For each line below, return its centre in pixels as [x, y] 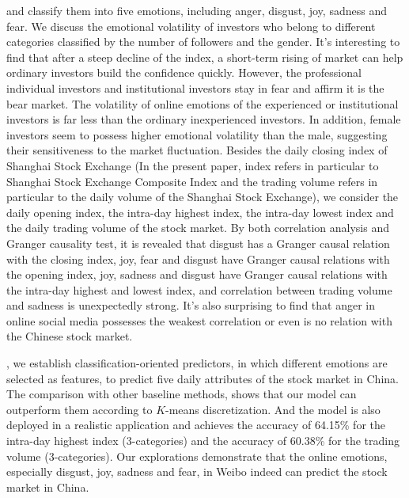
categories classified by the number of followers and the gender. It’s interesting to [203, 42]
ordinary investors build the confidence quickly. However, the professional [184, 72]
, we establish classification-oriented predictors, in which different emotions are [197, 363]
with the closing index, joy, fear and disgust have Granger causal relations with [198, 259]
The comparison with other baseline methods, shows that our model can [182, 394]
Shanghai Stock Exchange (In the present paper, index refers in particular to [193, 165]
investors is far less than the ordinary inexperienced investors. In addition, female [204, 119]
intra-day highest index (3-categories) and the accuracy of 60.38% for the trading [203, 441]
